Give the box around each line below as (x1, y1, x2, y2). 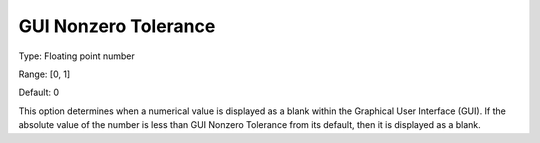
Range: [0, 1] (18, 68, 71, 80)
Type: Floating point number (18, 50, 135, 62)
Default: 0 (18, 86, 60, 99)
